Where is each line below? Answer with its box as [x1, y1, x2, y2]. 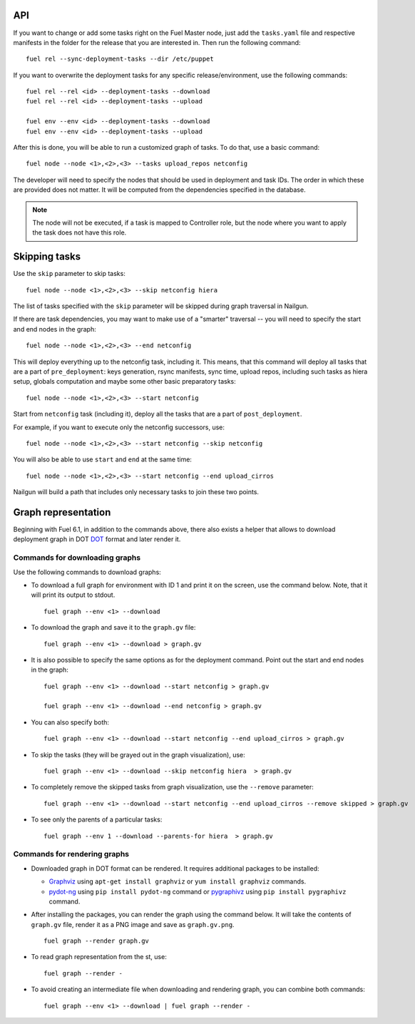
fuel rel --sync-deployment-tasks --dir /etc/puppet [26, 55, 214, 63]
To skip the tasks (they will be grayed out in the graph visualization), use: [31, 750, 245, 759]
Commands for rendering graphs [13, 849, 130, 859]
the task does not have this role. [32, 228, 127, 237]
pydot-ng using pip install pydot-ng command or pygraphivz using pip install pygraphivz [48, 887, 347, 896]
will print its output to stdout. [31, 590, 116, 599]
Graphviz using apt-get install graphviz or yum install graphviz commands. [48, 877, 307, 886]
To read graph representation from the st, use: [31, 953, 167, 961]
